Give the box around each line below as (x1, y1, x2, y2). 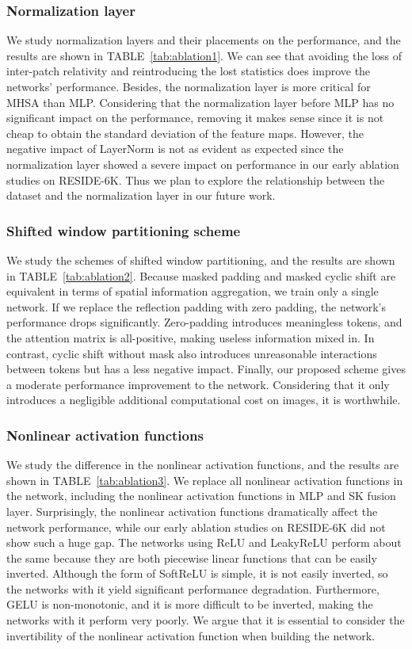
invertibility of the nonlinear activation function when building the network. (6, 627, 375, 643)
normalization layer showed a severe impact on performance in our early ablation (6, 155, 399, 172)
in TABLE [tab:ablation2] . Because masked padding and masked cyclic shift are (6, 267, 396, 284)
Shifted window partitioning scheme (6, 220, 241, 240)
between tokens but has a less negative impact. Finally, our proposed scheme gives (6, 361, 406, 377)
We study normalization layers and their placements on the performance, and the (6, 32, 401, 48)
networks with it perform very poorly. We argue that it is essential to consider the (6, 612, 405, 628)
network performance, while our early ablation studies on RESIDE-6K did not (6, 518, 386, 535)
